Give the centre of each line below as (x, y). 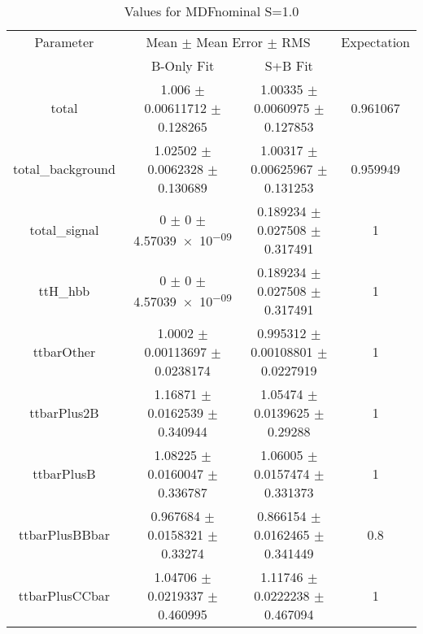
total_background (64, 169)
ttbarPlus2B (64, 413)
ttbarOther (64, 352)
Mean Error (230, 42)
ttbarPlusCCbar (64, 595)
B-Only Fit (183, 65)
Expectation (375, 42)
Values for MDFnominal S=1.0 (211, 11)
